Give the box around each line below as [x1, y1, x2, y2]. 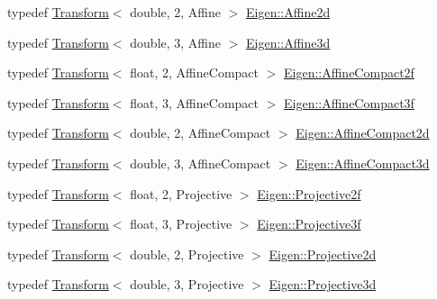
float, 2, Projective [130, 184, 232, 203]
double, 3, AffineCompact [130, 153, 271, 172]
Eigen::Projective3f [257, 214, 361, 233]
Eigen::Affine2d [246, 3, 331, 21]
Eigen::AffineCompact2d [296, 123, 430, 142]
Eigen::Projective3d [269, 275, 377, 294]
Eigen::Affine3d [246, 32, 331, 51]
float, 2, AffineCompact [130, 63, 259, 82]
